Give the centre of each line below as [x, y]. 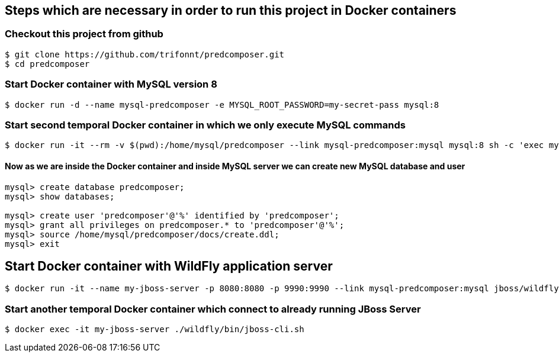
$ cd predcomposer [47, 64]
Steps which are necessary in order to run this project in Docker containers [231, 10]
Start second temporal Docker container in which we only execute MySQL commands [205, 125]
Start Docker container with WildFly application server [169, 266]
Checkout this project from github [84, 34]
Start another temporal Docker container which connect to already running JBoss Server [213, 309]
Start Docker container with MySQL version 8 [111, 84]
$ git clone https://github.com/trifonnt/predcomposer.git [145, 54]
